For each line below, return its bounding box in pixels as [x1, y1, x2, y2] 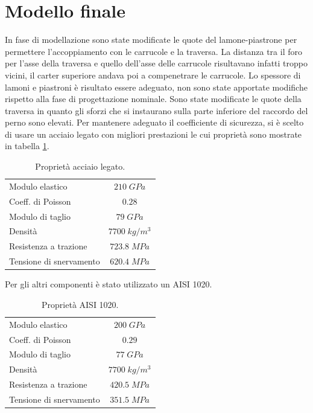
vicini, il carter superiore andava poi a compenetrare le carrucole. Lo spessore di [5, 68, 301, 81]
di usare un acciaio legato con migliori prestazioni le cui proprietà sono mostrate [5, 127, 302, 140]
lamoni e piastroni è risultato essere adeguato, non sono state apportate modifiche [5, 80, 308, 93]
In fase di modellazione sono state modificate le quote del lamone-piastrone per [5, 33, 297, 46]
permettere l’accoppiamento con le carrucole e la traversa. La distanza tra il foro [5, 45, 302, 57]
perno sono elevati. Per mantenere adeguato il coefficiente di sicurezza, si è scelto [5, 116, 304, 129]
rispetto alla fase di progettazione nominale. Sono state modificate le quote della [5, 92, 302, 105]
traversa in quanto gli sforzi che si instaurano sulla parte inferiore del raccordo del [5, 104, 308, 117]
